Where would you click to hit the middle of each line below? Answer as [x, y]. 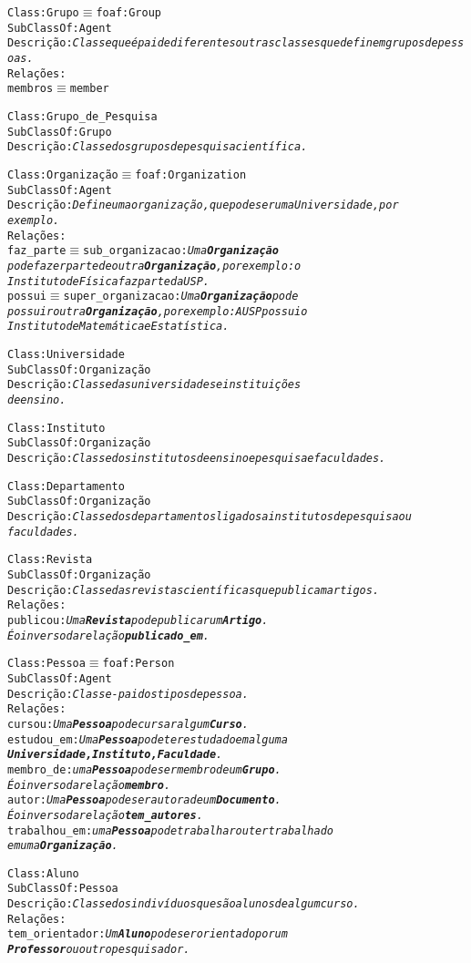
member [89, 89]
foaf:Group [128, 13]
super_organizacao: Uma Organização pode [181, 297]
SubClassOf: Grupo [60, 132]
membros [31, 89]
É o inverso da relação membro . [89, 785]
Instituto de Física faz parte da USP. [108, 281]
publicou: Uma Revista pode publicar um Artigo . [138, 620]
